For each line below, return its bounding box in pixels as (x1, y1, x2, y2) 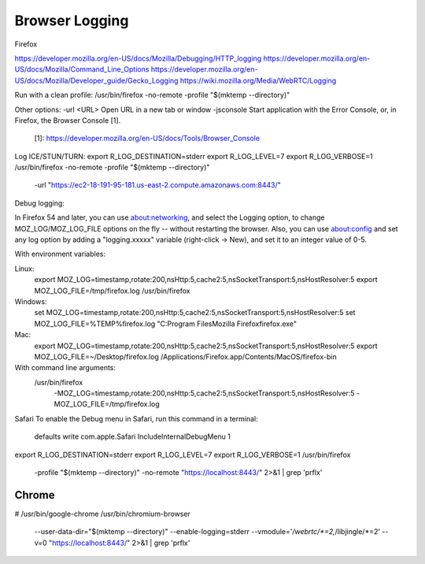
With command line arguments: (14, 363, 116, 373)
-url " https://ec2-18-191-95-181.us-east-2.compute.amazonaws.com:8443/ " (34, 180, 281, 190)
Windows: (14, 296, 47, 306)
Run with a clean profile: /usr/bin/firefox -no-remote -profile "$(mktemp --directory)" (14, 91, 290, 100)
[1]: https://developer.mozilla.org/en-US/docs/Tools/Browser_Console (34, 134, 260, 143)
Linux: (14, 264, 35, 273)
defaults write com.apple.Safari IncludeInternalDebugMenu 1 (34, 432, 231, 441)
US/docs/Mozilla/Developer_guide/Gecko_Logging (14, 76, 179, 85)
